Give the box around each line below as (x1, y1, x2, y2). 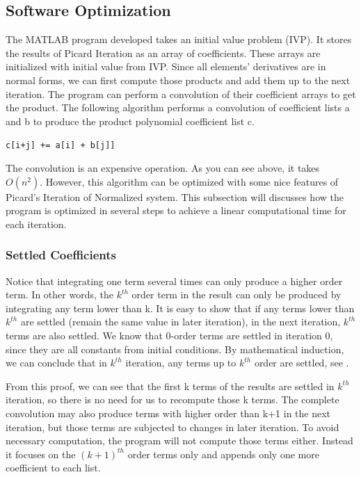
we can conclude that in (6, 355, 107, 370)
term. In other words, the (6, 287, 113, 302)
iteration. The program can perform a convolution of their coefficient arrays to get (6, 86, 356, 101)
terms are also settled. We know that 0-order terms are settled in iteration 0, (6, 328, 333, 342)
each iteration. (6, 216, 67, 231)
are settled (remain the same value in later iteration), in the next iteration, (20, 314, 341, 329)
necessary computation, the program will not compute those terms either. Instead (6, 433, 353, 448)
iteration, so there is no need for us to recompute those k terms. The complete (6, 392, 339, 407)
